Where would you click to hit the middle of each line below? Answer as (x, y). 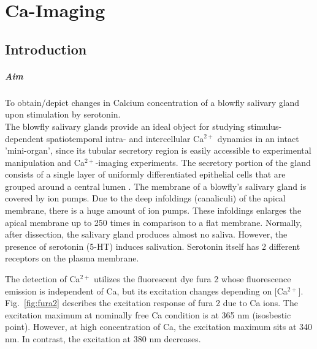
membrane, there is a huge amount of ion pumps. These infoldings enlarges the (153, 210)
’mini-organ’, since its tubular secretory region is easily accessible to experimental (158, 150)
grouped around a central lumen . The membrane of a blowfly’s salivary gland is (156, 186)
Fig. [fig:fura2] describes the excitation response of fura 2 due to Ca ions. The (151, 303)
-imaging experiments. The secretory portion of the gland (203, 162)
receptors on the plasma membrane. (72, 258)
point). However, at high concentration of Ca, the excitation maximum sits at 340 (159, 327)
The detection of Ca (43, 279)
